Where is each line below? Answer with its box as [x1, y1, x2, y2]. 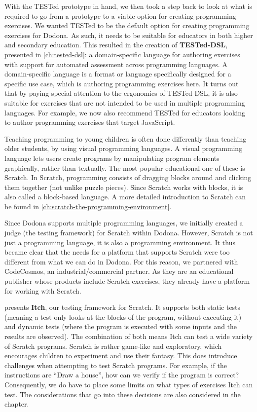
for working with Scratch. [4, 285, 81, 296]
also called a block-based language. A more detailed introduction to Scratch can [4, 191, 246, 202]
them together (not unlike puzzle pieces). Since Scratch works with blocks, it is [4, 182, 243, 192]
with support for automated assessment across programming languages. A [4, 59, 227, 69]
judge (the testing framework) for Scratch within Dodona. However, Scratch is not [4, 227, 253, 238]
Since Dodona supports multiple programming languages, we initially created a [4, 218, 243, 228]
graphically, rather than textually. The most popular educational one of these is [4, 162, 245, 173]
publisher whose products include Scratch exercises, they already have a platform [4, 276, 250, 286]
